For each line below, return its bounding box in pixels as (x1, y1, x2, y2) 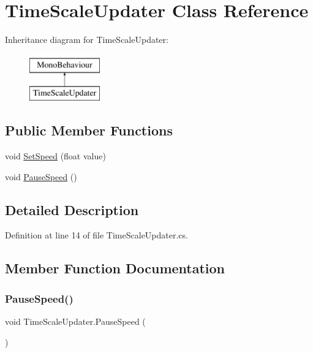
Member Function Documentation (5, 259, 225, 278)
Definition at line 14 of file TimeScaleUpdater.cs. (5, 229, 188, 241)
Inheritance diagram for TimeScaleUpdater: (5, 33, 168, 46)
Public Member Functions (5, 121, 173, 140)
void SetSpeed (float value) (5, 150, 106, 162)
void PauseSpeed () (5, 170, 77, 183)
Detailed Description (5, 200, 139, 219)
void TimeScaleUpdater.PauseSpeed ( (5, 315, 146, 328)
